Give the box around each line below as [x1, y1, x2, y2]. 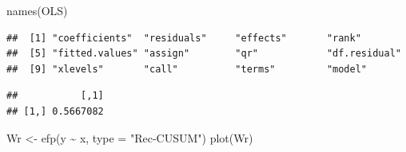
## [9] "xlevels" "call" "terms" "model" [6, 63, 368, 75]
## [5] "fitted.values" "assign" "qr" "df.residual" [6, 48, 401, 60]
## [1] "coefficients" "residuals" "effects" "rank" [6, 32, 361, 44]
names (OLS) [6, 2, 68, 18]
